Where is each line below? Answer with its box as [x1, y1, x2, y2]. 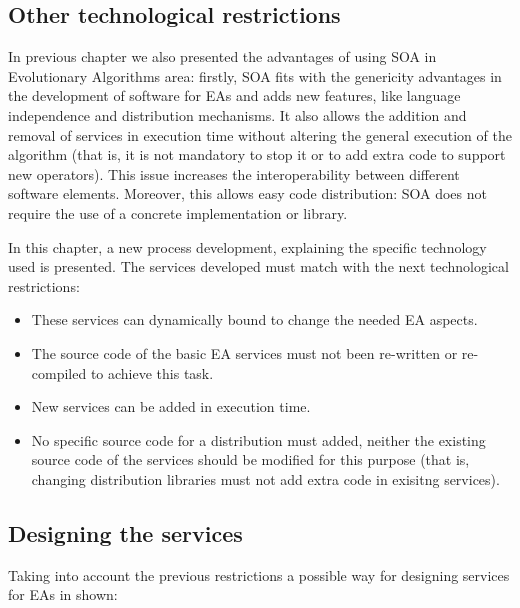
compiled [31, 362, 87, 383]
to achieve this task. [90, 362, 214, 383]
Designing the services [8, 517, 243, 548]
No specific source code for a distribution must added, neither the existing [31, 429, 486, 450]
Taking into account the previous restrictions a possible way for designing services [8, 564, 510, 585]
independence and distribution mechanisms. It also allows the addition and [8, 104, 467, 125]
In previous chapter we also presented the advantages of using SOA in [8, 46, 437, 67]
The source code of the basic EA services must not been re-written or [31, 342, 458, 363]
